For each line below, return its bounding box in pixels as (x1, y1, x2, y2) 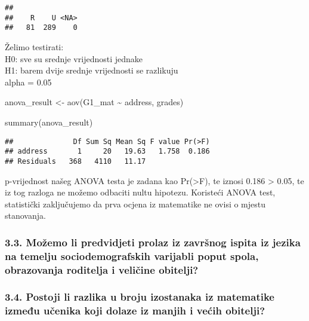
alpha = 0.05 (5, 75, 52, 88)
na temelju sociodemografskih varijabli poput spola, (5, 248, 259, 263)
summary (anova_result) (5, 115, 93, 128)
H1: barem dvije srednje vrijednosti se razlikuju (5, 64, 178, 77)
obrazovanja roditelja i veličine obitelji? (5, 262, 199, 277)
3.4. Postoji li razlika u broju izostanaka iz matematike (5, 289, 274, 304)
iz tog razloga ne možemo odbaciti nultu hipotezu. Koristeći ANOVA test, (5, 186, 276, 198)
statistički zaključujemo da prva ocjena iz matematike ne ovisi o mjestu (5, 197, 266, 210)
